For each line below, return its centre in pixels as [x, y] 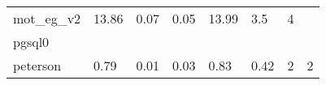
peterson [37, 65]
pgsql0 [31, 42]
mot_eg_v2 [47, 18]
